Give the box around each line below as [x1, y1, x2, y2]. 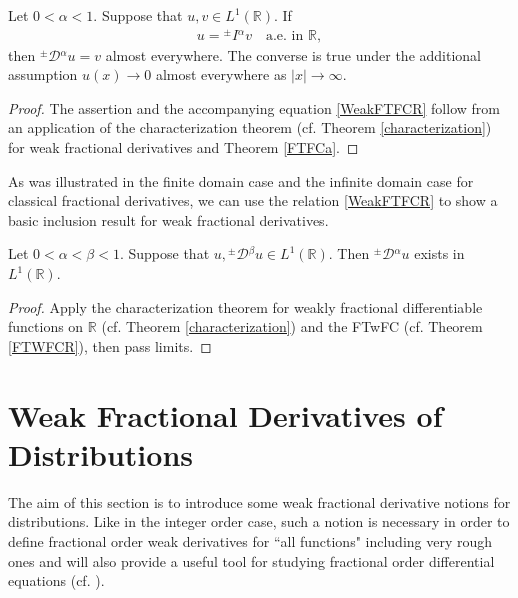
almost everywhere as [155, 64, 287, 85]
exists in [414, 243, 465, 264]
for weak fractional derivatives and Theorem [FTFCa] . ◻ [8, 137, 359, 158]
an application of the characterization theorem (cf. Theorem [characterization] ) [8, 117, 492, 138]
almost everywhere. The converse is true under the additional [105, 44, 482, 65]
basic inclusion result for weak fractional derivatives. [8, 209, 329, 230]
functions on [8, 316, 84, 337]
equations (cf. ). [8, 570, 105, 591]
